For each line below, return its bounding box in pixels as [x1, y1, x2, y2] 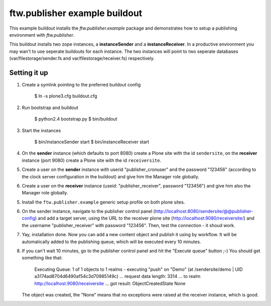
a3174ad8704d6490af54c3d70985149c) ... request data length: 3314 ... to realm [34, 273, 201, 279]
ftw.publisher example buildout [9, 8, 143, 19]
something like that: [22, 255, 63, 261]
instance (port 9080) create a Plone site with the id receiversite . [22, 157, 162, 163]
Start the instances [22, 127, 61, 133]
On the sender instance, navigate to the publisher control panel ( [22, 209, 156, 215]
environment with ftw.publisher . [9, 32, 75, 38]
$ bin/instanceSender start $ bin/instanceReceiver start [34, 139, 150, 145]
